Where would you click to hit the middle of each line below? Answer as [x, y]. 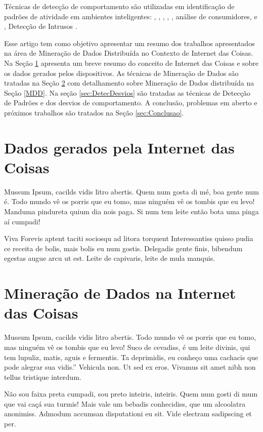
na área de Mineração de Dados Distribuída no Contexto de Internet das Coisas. [129, 53]
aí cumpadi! [22, 221]
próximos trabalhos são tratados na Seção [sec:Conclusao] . [94, 112]
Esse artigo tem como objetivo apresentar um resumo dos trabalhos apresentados [129, 43]
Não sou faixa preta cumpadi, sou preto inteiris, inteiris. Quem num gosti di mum [131, 394]
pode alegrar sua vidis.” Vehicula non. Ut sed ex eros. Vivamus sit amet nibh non [130, 367]
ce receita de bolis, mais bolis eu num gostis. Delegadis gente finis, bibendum [123, 248]
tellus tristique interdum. [43, 377]
